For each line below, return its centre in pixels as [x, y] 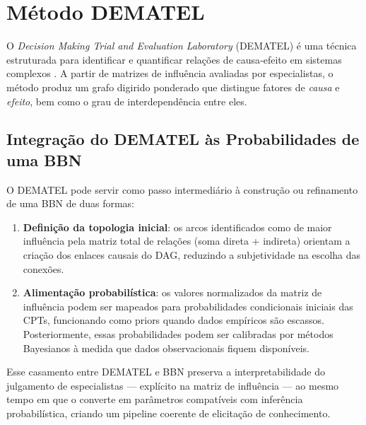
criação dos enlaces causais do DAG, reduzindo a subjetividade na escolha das [192, 255]
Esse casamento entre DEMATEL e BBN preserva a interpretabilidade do [166, 372]
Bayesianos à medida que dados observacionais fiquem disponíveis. [166, 348]
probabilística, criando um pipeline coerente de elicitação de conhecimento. [169, 413]
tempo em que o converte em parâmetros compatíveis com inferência [155, 399]
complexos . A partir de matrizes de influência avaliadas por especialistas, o [170, 73]
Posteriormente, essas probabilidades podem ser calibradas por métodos [178, 334]
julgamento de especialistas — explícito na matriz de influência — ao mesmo [173, 385]
